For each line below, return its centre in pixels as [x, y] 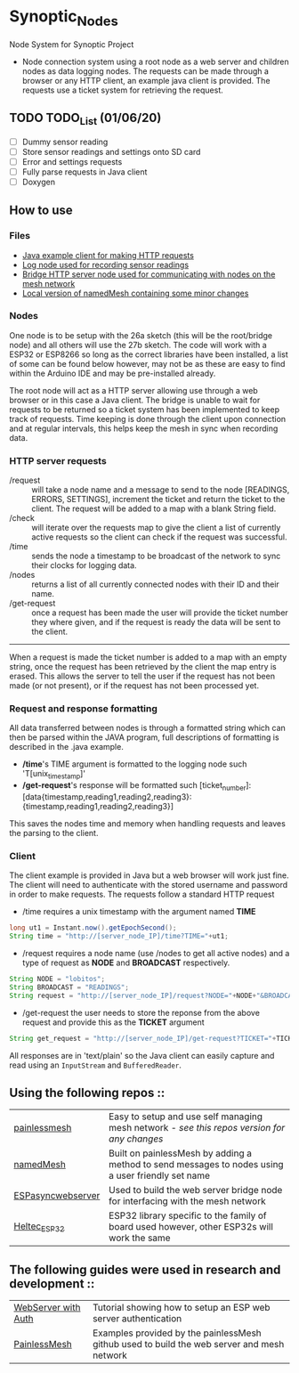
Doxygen [39, 182]
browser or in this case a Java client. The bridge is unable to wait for [135, 400]
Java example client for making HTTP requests [108, 255]
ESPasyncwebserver [57, 1196]
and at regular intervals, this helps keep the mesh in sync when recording [144, 428]
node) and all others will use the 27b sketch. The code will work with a [138, 345]
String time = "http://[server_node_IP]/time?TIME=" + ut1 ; [119, 937]
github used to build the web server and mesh [188, 1345]
